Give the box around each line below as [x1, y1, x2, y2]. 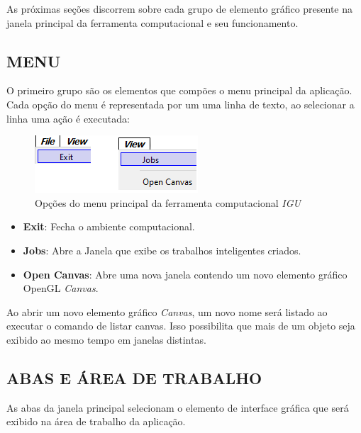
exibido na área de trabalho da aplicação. [6, 414, 186, 429]
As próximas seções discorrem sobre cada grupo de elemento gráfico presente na [6, 1, 353, 16]
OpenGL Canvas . [23, 281, 99, 296]
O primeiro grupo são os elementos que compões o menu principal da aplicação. [6, 83, 352, 98]
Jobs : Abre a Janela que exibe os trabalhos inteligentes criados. [23, 242, 301, 257]
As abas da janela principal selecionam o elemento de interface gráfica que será [6, 400, 349, 415]
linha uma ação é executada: [6, 111, 130, 125]
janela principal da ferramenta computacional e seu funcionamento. [6, 15, 299, 30]
